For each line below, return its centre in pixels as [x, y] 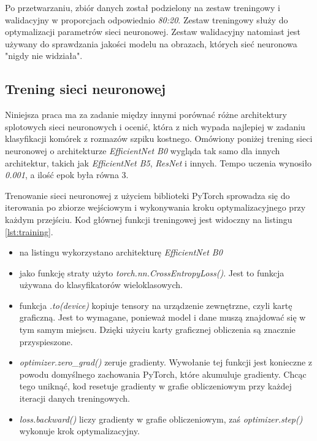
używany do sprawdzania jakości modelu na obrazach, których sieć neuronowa [151, 43]
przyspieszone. [46, 341]
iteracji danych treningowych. [74, 398]
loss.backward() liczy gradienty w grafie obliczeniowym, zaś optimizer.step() [161, 419]
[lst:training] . [29, 231]
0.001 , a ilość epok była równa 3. [67, 175]
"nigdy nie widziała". [44, 56]
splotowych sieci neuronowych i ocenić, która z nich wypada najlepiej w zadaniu [155, 126]
